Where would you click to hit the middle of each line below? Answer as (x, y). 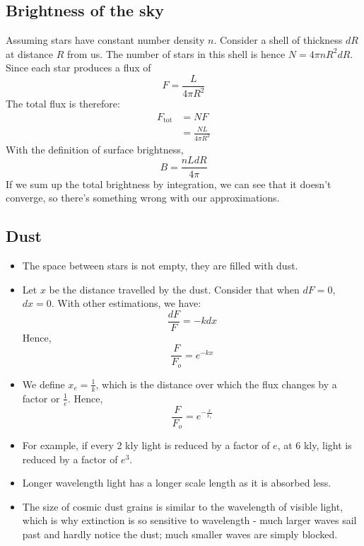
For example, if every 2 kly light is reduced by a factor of (146, 445)
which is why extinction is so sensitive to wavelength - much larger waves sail (189, 520)
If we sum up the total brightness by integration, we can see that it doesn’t (169, 184)
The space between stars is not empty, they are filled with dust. (160, 265)
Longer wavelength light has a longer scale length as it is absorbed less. (177, 483)
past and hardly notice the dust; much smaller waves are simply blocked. (180, 534)
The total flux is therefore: (63, 104)
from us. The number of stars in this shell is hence (176, 53)
